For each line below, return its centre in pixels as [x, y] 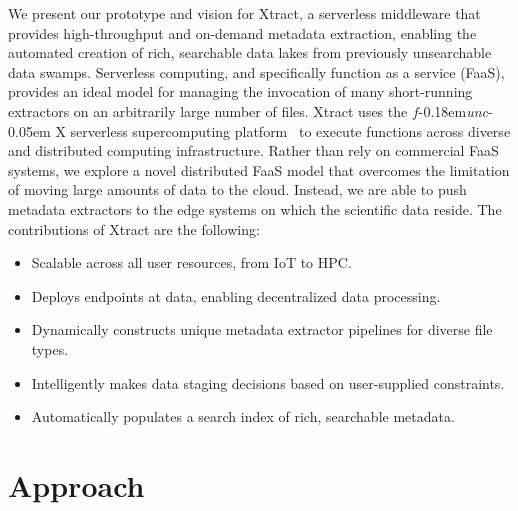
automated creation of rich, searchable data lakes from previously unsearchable [250, 52]
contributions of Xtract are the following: [134, 228]
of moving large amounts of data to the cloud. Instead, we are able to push [237, 189]
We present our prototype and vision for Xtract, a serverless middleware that [244, 13]
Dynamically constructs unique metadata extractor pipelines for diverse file [262, 329]
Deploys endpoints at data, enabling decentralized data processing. [236, 295]
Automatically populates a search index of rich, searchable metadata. [243, 416]
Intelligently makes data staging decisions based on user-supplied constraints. [268, 382]
